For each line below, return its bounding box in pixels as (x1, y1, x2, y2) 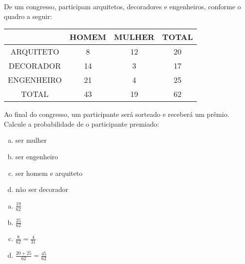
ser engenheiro (15, 151, 58, 161)
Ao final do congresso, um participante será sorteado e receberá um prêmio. (4, 109, 229, 119)
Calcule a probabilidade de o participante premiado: (4, 118, 159, 129)
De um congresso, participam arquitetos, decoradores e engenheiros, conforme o (4, 1, 241, 11)
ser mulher (15, 135, 47, 145)
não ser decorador (15, 184, 69, 194)
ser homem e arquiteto (15, 168, 83, 178)
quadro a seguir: (4, 11, 52, 21)
